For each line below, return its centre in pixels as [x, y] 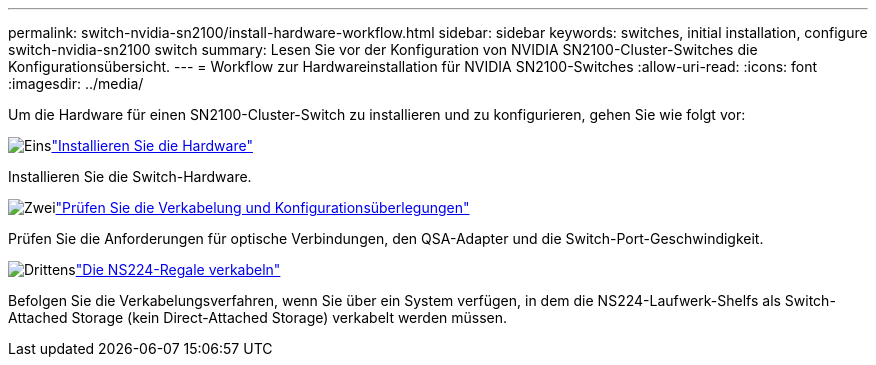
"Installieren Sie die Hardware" [152, 145]
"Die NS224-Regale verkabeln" [178, 269]
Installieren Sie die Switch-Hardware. [130, 176]
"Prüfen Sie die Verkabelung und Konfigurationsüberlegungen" [262, 207]
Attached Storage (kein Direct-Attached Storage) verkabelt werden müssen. [258, 317]
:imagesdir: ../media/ [76, 83]
